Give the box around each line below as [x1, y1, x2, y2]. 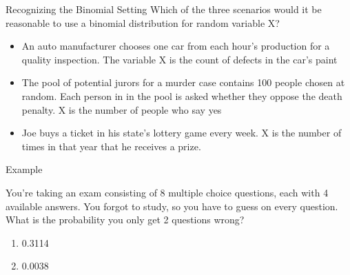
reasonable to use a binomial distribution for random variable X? [6, 15, 280, 30]
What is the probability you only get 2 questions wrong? [6, 212, 245, 227]
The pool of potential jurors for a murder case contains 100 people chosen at [21, 75, 345, 90]
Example [6, 162, 43, 176]
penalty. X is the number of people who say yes [21, 102, 222, 116]
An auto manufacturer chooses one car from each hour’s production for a [21, 39, 330, 53]
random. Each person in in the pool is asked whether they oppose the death [21, 88, 342, 103]
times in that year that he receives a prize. [21, 139, 201, 153]
